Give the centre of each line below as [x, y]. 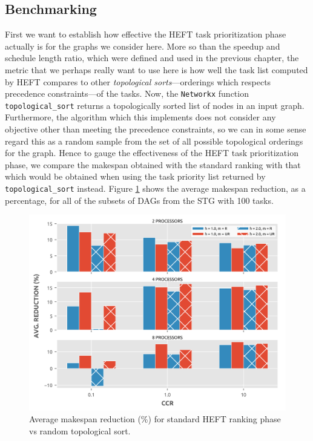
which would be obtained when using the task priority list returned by [135, 176]
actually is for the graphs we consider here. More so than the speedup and [143, 46]
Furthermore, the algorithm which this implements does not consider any [140, 117]
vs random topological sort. [80, 430]
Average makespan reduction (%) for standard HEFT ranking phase [155, 419]
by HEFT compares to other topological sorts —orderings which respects [138, 81]
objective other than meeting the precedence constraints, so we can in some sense [156, 129]
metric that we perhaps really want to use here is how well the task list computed [156, 69]
